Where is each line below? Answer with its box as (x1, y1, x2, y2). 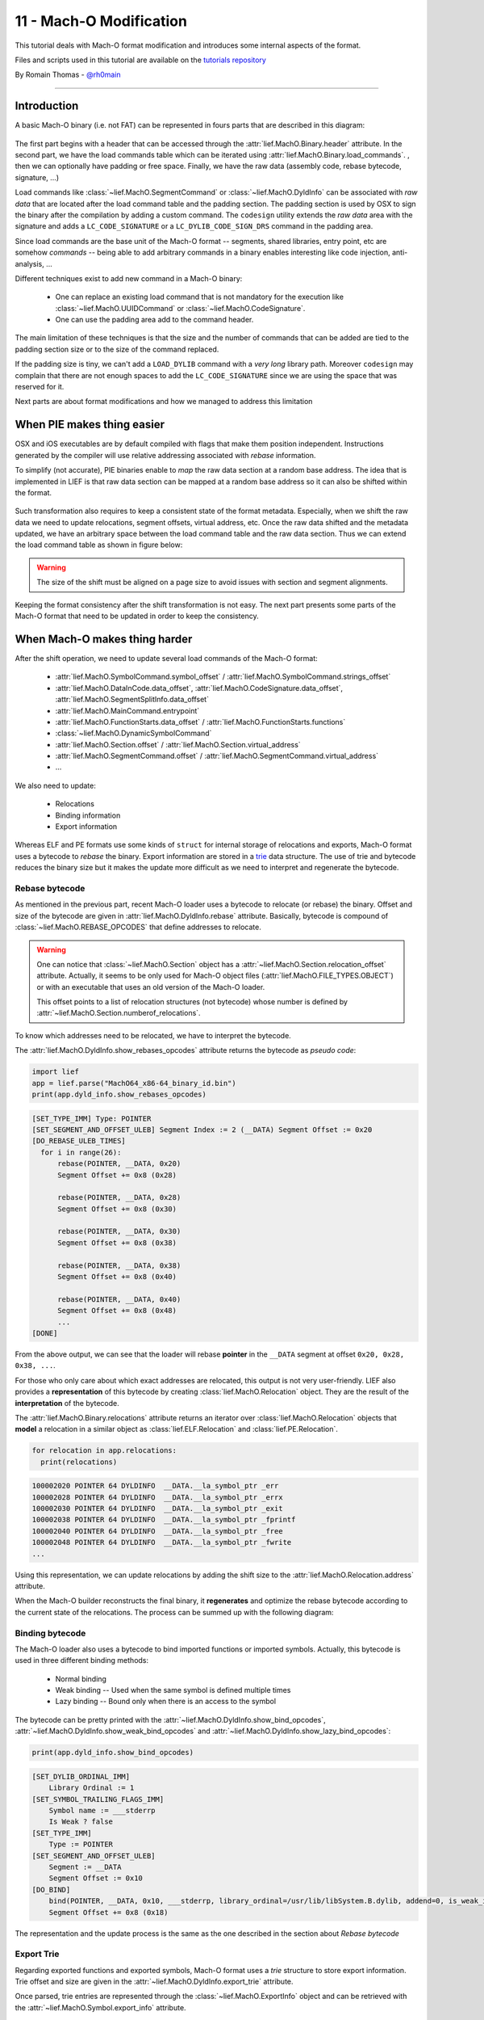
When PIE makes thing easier (15, 418, 165, 431)
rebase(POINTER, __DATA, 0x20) (57, 1159, 181, 1168)
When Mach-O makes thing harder (15, 632, 193, 646)
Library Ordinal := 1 (48, 1783, 135, 1793)
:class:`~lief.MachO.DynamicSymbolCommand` (55, 728, 212, 739)
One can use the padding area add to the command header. (55, 315, 254, 325)
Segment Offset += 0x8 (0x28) (57, 1170, 177, 1180)
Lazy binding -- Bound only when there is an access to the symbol (55, 1697, 277, 1706)
